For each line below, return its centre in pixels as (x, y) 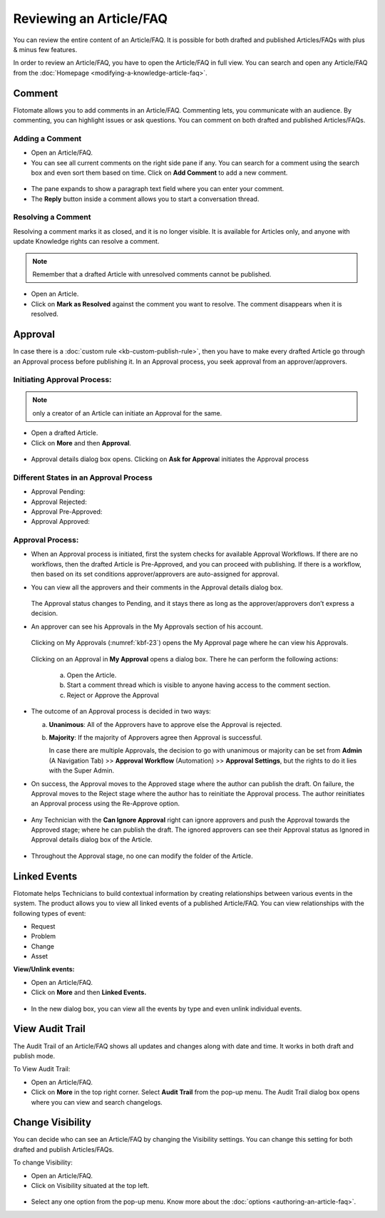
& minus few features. (45, 49)
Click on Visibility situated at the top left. (90, 1185)
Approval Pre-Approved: (67, 511)
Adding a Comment (47, 138)
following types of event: (50, 913)
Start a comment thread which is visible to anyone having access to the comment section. (199, 685)
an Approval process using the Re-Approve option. (105, 804)
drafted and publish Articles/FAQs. (63, 1149)
